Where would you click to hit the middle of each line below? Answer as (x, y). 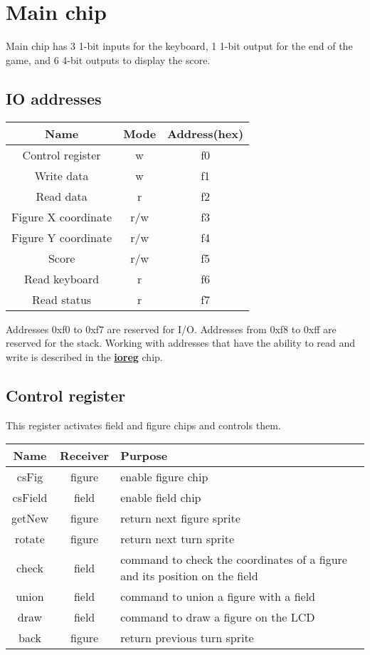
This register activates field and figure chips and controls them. (143, 425)
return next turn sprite (178, 539)
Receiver (84, 456)
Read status (62, 299)
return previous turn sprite (187, 638)
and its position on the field (189, 576)
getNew (30, 518)
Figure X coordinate (62, 216)
